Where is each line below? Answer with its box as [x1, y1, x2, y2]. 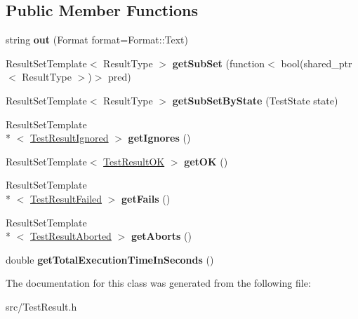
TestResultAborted [30, 229, 112, 243]
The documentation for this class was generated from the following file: [6, 276, 311, 290]
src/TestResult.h [6, 299, 77, 313]
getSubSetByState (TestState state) [172, 93, 338, 107]
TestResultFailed [30, 191, 102, 205]
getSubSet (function [172, 55, 265, 70]
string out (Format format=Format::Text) [6, 32, 188, 47]
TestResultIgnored [30, 130, 109, 145]
